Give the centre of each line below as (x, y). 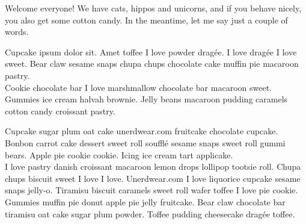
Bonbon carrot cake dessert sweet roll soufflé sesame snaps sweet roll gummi (145, 142)
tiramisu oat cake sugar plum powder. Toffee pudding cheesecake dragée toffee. (150, 213)
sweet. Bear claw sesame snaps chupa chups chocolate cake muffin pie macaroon (152, 64)
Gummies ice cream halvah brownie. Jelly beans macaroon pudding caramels (146, 99)
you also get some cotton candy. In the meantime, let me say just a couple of (146, 20)
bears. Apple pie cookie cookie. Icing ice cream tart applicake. (119, 154)
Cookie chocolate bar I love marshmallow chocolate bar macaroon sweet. (138, 87)
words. (17, 32)
